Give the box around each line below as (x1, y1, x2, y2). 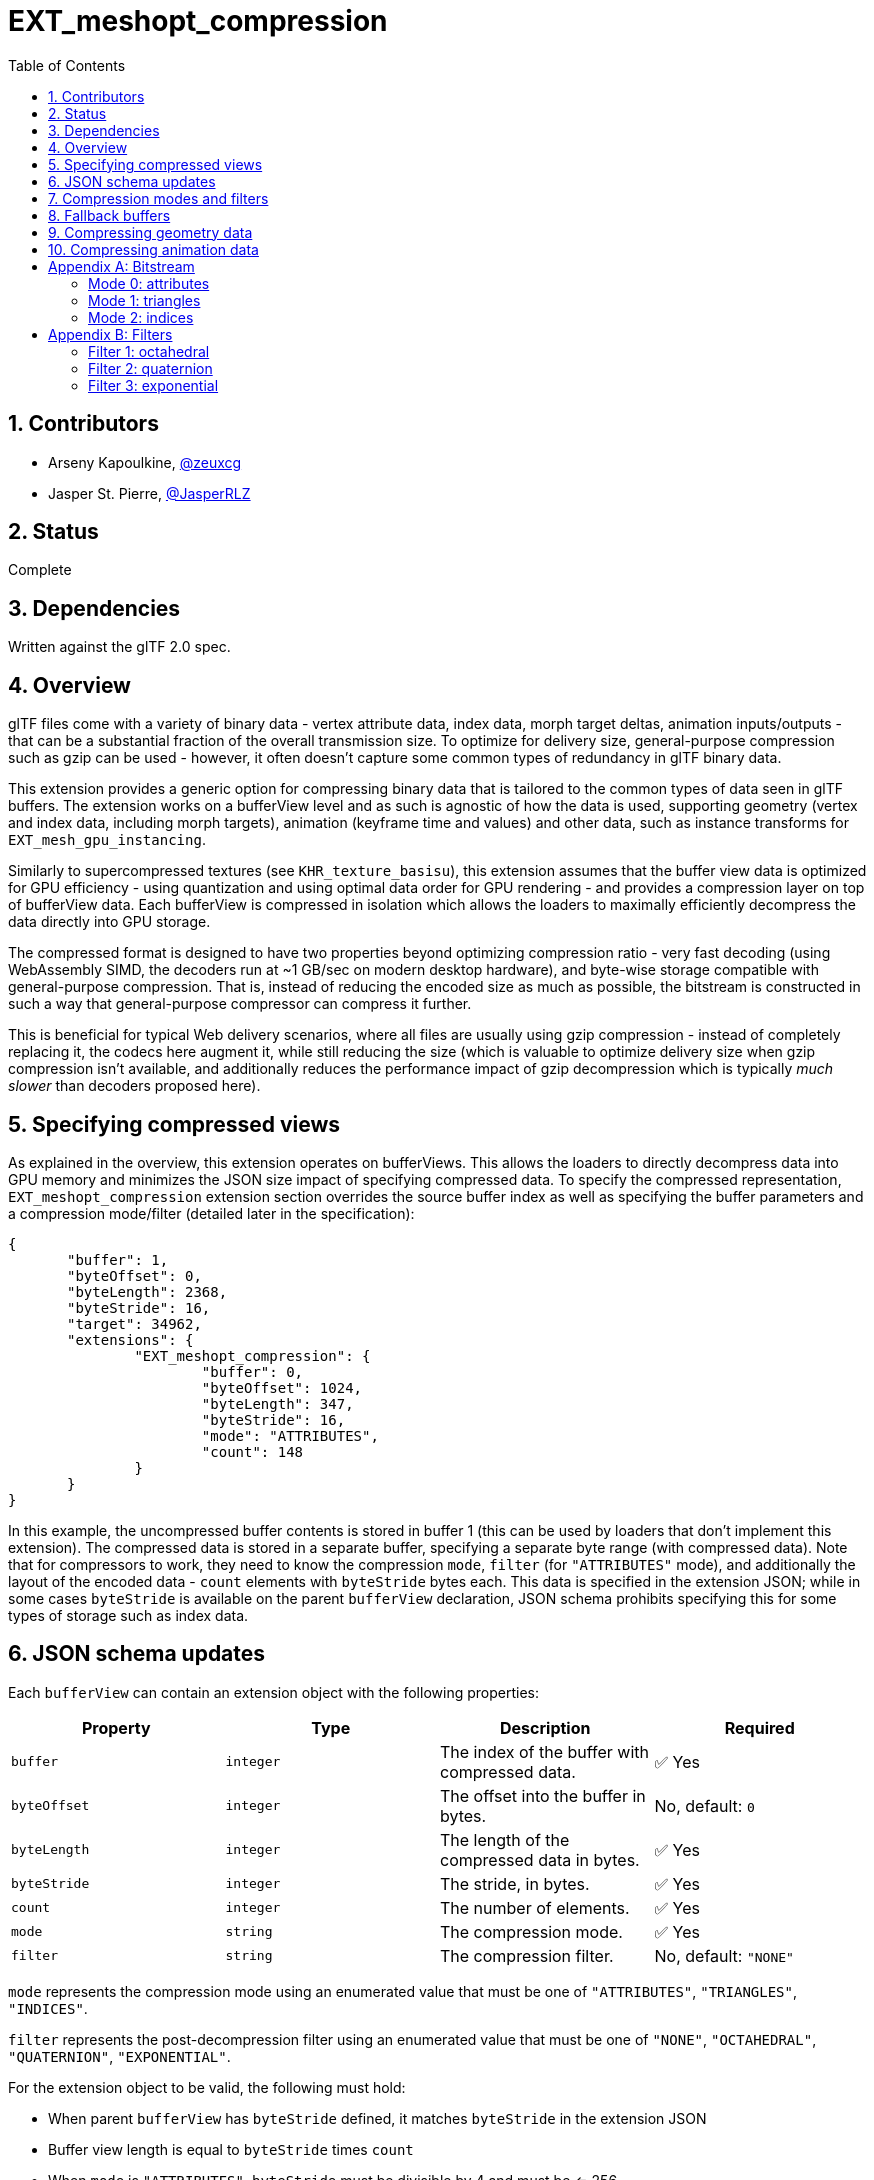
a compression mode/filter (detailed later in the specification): (8, 1204, 415, 1222)
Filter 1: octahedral (88, 342, 210, 360)
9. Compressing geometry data (48, 223, 253, 241)
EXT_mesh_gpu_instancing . (8, 831, 206, 849)
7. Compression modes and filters (48, 189, 269, 207)
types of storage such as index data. (8, 1606, 249, 1624)
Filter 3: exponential (88, 376, 219, 394)
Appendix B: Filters (48, 325, 173, 343)
